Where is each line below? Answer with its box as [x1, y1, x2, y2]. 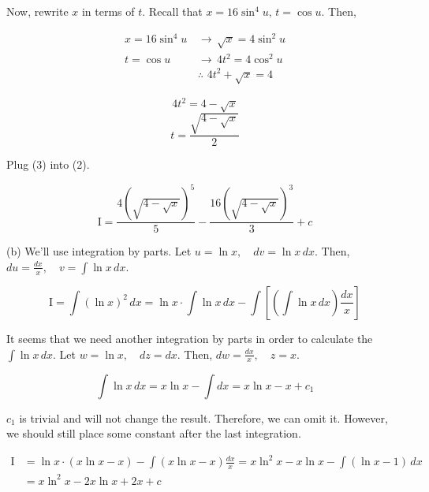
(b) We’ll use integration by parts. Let [6, 243, 192, 259]
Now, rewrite [6, 3, 69, 19]
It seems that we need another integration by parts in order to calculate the [6, 330, 373, 346]
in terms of [81, 3, 135, 19]
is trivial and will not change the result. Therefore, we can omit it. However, [19, 409, 388, 426]
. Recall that [142, 3, 203, 19]
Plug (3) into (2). [6, 156, 90, 173]
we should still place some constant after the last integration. [6, 425, 301, 442]
